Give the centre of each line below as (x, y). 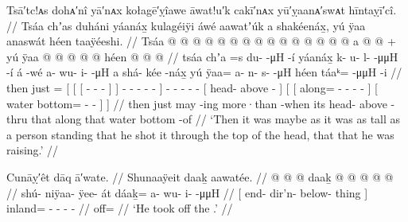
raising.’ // (33, 150)
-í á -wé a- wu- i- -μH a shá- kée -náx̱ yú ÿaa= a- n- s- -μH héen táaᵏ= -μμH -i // (204, 72)
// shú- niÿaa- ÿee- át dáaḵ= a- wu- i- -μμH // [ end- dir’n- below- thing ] (187, 192)
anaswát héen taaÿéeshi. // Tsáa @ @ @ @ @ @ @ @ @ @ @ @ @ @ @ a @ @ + (201, 41)
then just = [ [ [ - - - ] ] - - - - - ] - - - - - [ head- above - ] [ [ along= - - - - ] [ (192, 87)
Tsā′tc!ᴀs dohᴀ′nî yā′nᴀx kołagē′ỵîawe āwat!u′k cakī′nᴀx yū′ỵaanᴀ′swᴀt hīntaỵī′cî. (202, 10)
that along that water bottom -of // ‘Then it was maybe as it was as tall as (216, 119)
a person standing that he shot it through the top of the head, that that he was (200, 134)
